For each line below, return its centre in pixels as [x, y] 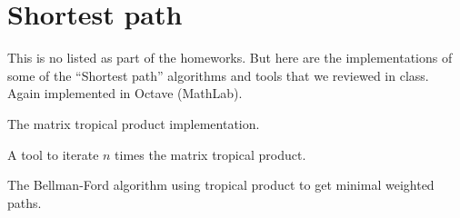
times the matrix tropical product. [210, 154]
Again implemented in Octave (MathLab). [125, 93]
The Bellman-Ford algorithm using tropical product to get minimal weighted [221, 185]
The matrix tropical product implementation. [134, 123]
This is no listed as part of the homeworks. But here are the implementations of [230, 58]
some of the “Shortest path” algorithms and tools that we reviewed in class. [218, 75]
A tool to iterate [53, 154]
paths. [25, 202]
